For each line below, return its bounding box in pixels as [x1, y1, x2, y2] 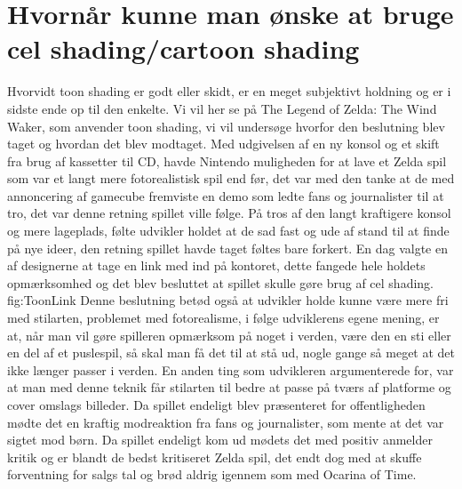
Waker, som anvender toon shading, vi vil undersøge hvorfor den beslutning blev [7, 116, 445, 135]
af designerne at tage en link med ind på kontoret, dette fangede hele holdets [7, 256, 426, 275]
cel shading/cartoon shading [7, 30, 360, 67]
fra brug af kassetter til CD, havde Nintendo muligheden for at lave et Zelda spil [7, 151, 447, 170]
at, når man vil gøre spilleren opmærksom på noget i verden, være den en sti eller [7, 325, 451, 344]
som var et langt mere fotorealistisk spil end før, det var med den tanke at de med [7, 169, 455, 188]
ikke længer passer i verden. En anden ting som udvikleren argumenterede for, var [7, 360, 454, 379]
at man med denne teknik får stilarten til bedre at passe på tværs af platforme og [7, 378, 451, 397]
